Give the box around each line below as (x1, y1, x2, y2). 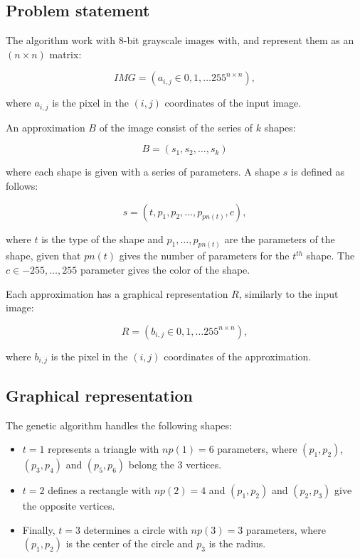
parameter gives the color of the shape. (80, 262, 250, 277)
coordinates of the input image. (164, 95, 302, 110)
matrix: (49, 46, 82, 61)
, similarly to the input (238, 286, 339, 301)
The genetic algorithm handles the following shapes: (6, 417, 232, 432)
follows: (6, 178, 38, 193)
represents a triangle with (48, 441, 159, 456)
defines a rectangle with (48, 483, 151, 498)
